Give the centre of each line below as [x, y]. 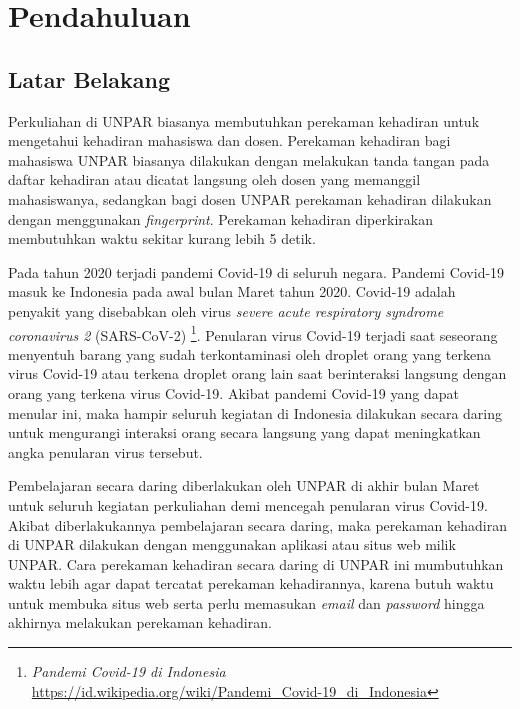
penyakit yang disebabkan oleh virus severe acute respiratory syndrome [226, 310]
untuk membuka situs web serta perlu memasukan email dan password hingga [246, 602]
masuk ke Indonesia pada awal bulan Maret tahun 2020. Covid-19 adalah [232, 291]
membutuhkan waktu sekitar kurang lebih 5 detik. [162, 238]
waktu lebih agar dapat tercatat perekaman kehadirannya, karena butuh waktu [251, 583]
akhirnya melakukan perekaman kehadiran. [140, 622]
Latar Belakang [89, 78]
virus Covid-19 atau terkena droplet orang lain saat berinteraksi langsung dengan [257, 373]
